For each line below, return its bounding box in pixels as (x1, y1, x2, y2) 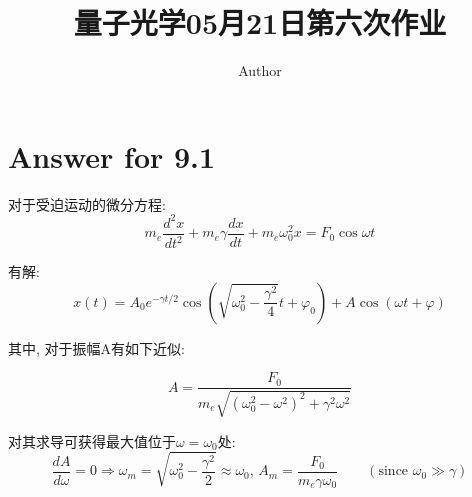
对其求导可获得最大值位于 (8, 430, 176, 451)
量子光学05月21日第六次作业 (73, 2, 447, 43)
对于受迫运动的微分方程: (8, 193, 166, 214)
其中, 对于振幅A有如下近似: (8, 337, 185, 358)
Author (238, 60, 282, 81)
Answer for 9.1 (8, 135, 216, 176)
